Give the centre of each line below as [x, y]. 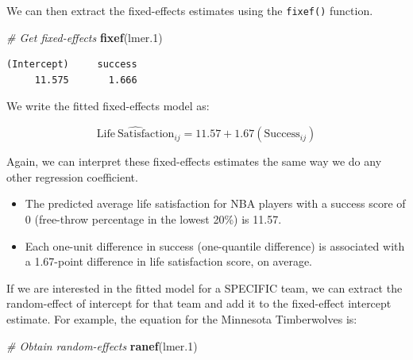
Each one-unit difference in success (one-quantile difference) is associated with [215, 245]
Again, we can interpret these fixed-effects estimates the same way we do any [194, 161]
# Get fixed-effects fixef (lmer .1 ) [85, 37]
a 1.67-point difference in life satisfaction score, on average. [169, 261]
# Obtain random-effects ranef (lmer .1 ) [102, 345]
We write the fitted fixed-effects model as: [108, 106]
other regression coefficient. [72, 176]
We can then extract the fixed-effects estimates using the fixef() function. [190, 10]
